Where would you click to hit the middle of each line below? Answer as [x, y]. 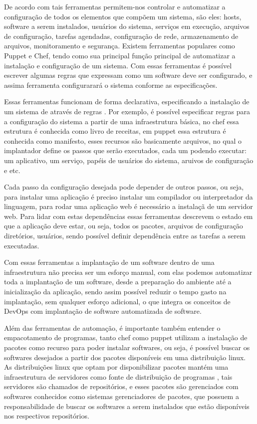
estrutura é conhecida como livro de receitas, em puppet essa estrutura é [115, 131]
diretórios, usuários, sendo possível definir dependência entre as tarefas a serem [125, 236]
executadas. [22, 245]
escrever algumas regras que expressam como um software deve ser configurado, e [128, 75]
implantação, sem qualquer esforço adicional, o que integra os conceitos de [117, 301]
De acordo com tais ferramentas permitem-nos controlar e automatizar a [115, 6]
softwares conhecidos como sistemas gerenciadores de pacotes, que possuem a [122, 396]
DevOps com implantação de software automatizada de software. [103, 311]
